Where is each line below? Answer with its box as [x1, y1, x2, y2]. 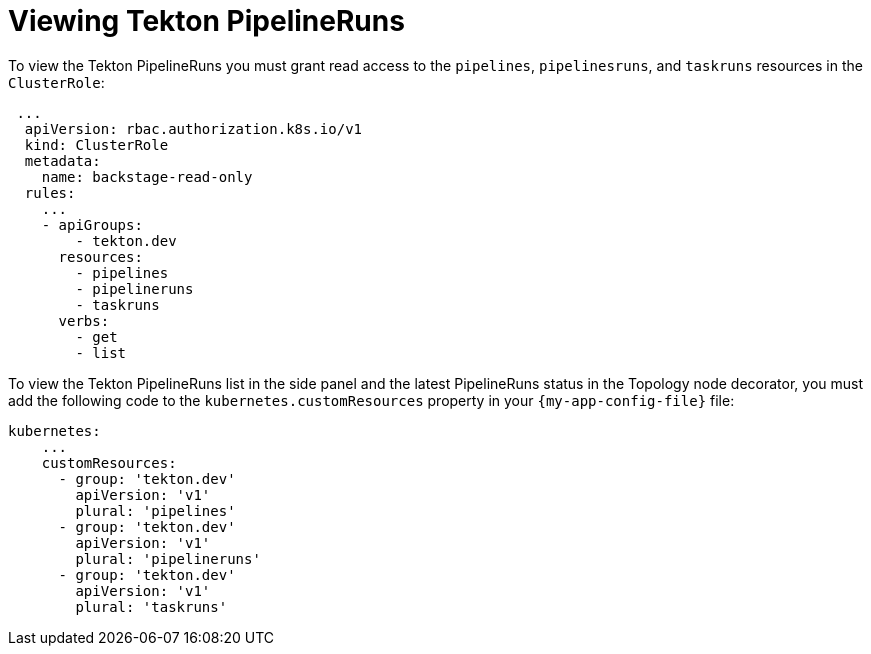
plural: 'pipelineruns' [75, 550, 261, 567]
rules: [24, 184, 76, 201]
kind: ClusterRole [24, 136, 169, 153]
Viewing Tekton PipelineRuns [8, 4, 405, 38]
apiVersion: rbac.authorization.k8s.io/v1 [24, 120, 363, 137]
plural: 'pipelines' [75, 502, 236, 519]
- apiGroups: [41, 216, 143, 233]
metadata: [24, 152, 101, 169]
